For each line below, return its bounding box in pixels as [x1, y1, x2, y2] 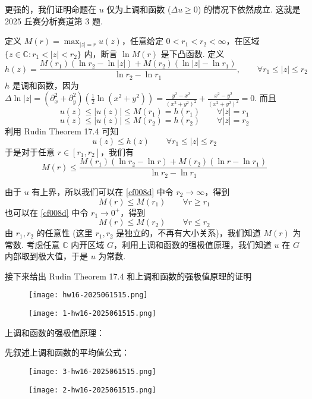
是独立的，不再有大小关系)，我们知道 [116, 227, 261, 239]
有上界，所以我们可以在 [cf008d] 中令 [31, 185, 174, 197]
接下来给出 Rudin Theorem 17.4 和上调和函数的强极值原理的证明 [5, 269, 252, 282]
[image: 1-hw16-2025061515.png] [29, 309, 156, 318]
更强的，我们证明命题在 [5, 3, 96, 15]
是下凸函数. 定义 [160, 47, 225, 59]
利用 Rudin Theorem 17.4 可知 [5, 125, 119, 137]
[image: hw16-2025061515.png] [29, 291, 148, 300]
